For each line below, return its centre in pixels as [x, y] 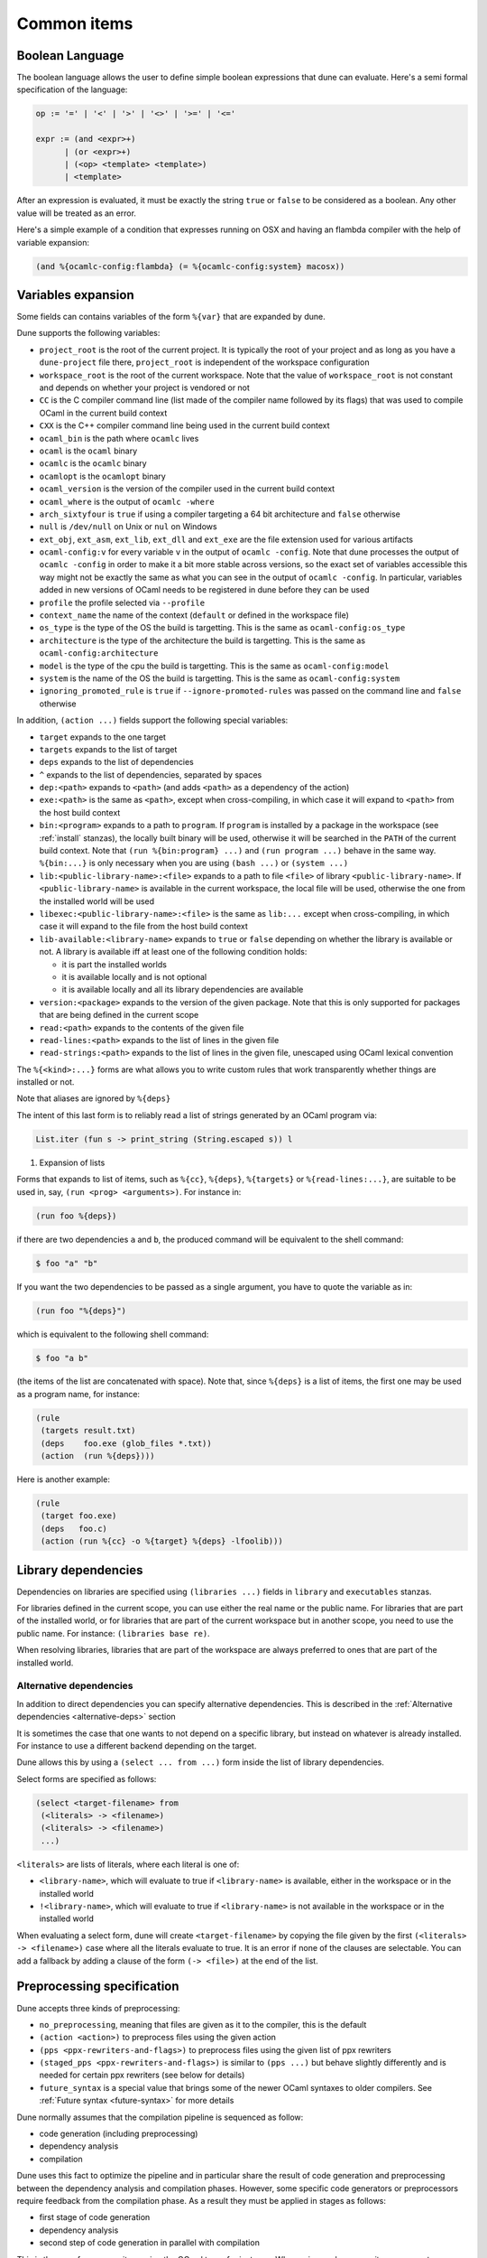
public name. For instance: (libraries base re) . [114, 1633]
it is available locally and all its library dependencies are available [183, 990]
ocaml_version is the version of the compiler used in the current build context [187, 489]
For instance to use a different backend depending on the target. [137, 1745]
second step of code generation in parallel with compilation [150, 2243]
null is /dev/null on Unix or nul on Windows [128, 527]
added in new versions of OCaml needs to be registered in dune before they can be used [204, 590]
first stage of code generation [95, 2217]
